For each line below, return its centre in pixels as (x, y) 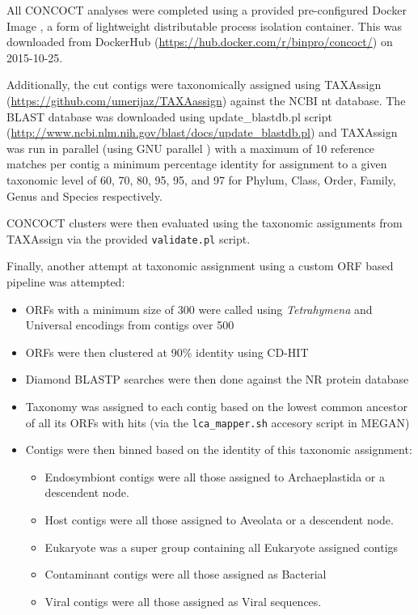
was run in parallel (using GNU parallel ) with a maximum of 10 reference (191, 148)
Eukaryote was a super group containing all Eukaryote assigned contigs (222, 547)
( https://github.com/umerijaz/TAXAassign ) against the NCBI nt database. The (206, 100)
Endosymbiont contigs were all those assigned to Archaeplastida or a (215, 476)
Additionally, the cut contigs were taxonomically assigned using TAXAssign (194, 85)
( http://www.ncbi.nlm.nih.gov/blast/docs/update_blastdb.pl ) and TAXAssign (202, 132)
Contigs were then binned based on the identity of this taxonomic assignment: (219, 450)
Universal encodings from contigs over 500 (130, 325)
